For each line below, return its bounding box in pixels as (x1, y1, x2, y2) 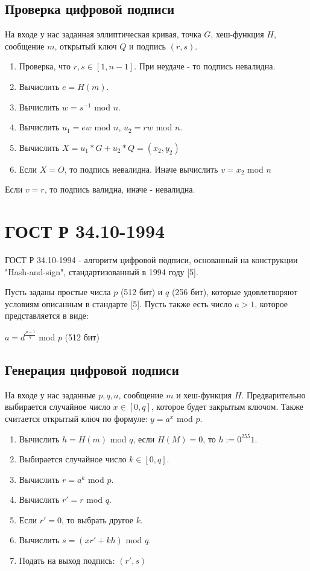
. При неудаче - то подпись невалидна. (134, 60, 276, 72)
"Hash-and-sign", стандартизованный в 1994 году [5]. (5, 265, 198, 278)
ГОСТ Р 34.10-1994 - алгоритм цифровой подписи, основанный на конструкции (5, 254, 298, 266)
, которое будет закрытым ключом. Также (151, 400, 303, 413)
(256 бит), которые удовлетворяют (171, 285, 298, 298)
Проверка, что (19, 60, 71, 72)
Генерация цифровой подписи (5, 360, 179, 378)
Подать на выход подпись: (19, 554, 115, 567)
